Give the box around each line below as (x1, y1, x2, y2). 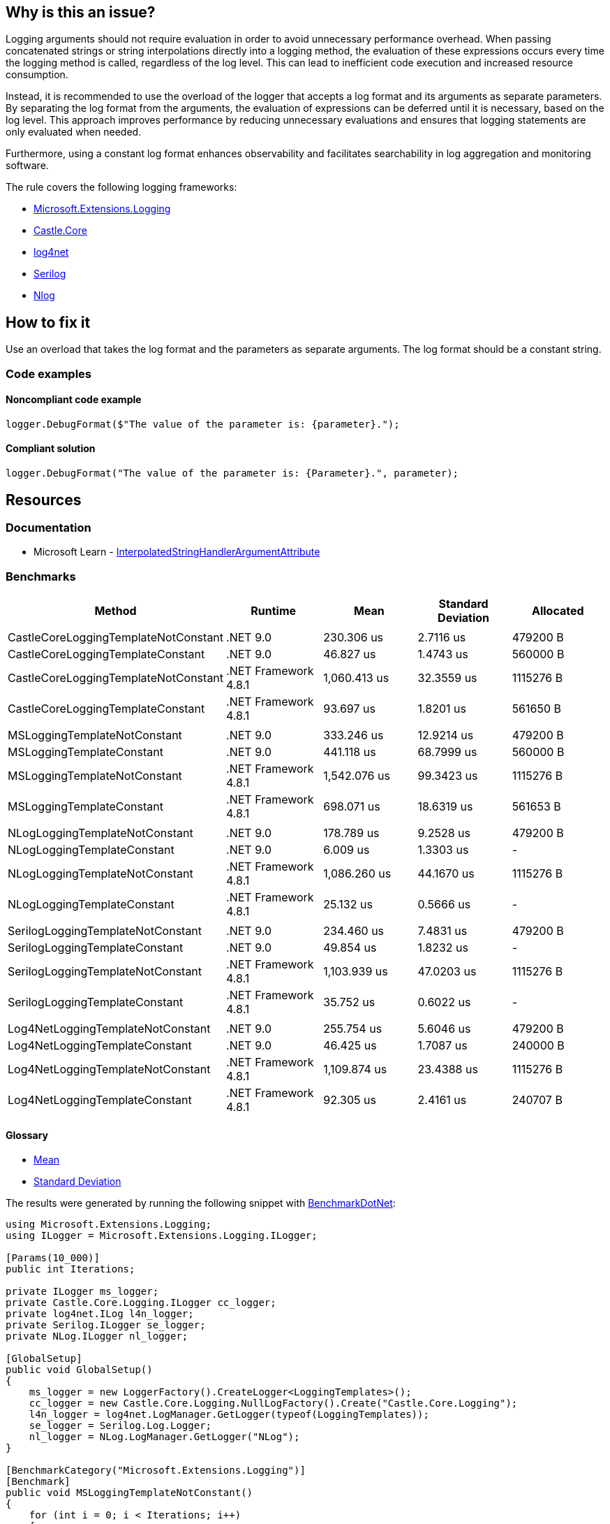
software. (6, 159, 49, 172)
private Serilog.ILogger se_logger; (6, 1319, 206, 1331)
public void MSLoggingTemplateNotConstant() (6, 1487, 253, 1499)
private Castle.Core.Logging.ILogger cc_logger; (6, 1297, 276, 1309)
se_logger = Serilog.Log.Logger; (29, 1420, 212, 1432)
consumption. (6, 68, 68, 81)
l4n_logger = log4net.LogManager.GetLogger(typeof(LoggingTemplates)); (29, 1409, 429, 1421)
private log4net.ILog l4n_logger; (6, 1308, 194, 1320)
